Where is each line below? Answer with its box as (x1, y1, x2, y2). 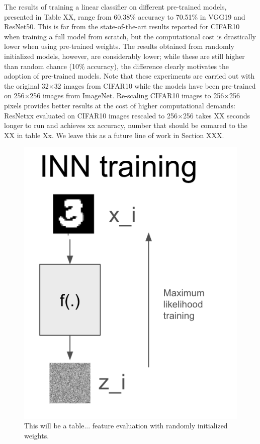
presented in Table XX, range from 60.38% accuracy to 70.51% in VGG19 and (4, 11, 245, 22)
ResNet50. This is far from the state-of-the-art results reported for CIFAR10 (4, 21, 240, 32)
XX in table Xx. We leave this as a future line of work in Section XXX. (4, 130, 224, 140)
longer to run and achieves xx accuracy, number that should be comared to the (4, 120, 247, 131)
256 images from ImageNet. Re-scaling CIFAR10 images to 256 (30, 90, 224, 101)
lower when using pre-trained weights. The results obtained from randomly (4, 41, 234, 51)
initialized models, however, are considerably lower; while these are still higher (4, 50, 245, 61)
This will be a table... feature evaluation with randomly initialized (24, 420, 228, 431)
